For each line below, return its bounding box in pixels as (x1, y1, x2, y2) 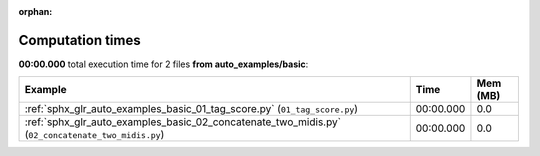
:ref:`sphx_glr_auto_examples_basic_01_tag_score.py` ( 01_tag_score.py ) (24, 102, 359, 116)
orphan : (18, 6, 53, 17)
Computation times (18, 31, 141, 49)
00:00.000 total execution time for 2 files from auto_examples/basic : (18, 58, 309, 70)
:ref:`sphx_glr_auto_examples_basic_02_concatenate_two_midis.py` (24, 115, 342, 129)
